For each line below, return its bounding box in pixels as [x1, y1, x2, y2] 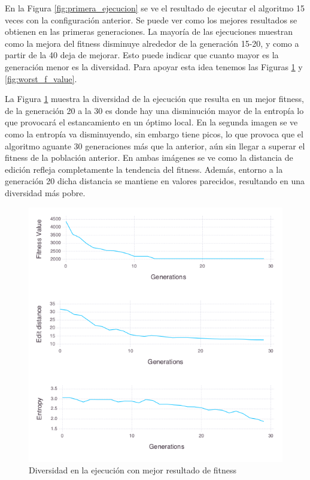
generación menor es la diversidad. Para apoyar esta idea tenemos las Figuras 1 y [5, 60, 303, 73]
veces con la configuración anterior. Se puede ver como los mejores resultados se [5, 13, 297, 26]
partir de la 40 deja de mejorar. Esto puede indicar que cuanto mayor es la [5, 49, 279, 61]
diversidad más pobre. [5, 186, 86, 199]
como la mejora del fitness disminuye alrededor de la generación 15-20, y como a [5, 37, 299, 49]
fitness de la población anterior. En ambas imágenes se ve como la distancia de [5, 151, 293, 164]
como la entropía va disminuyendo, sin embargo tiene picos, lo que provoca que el [5, 127, 303, 140]
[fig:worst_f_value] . [5, 72, 77, 85]
